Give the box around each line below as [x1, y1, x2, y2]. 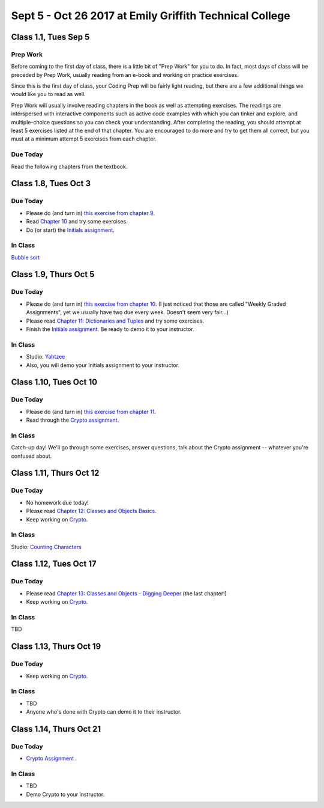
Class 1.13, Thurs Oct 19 [11, 642, 101, 652]
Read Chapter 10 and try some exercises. [26, 218, 128, 225]
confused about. [11, 452, 52, 460]
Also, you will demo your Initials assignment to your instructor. [26, 361, 180, 369]
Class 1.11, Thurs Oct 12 [11, 468, 100, 478]
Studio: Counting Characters [11, 543, 82, 550]
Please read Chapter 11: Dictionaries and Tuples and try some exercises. [26, 317, 204, 324]
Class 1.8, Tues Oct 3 [11, 178, 91, 189]
